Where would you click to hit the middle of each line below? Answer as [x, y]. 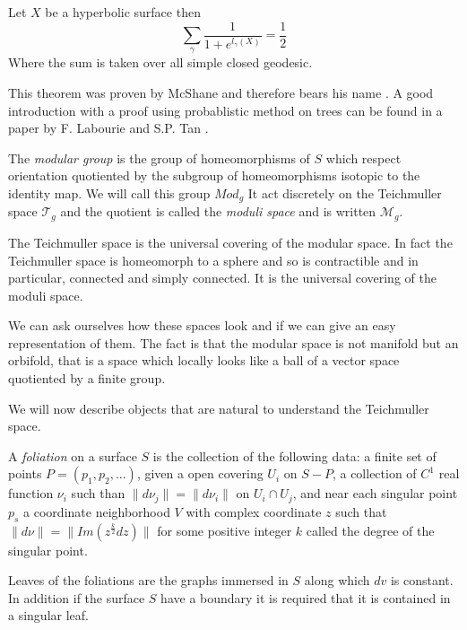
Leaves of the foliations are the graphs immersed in [148, 580]
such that [361, 511]
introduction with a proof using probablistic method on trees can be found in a [225, 110]
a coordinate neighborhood [97, 511]
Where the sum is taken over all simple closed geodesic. [160, 62]
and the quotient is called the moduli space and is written [218, 211]
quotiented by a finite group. [87, 378]
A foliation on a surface [73, 455]
